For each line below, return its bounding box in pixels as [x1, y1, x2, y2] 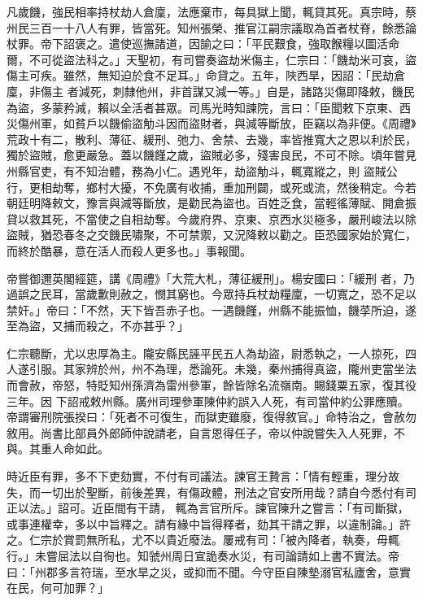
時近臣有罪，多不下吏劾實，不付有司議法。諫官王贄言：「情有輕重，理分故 [7, 468, 399, 485]
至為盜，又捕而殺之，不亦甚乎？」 [7, 317, 189, 334]
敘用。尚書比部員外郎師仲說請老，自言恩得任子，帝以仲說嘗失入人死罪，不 [7, 424, 405, 441]
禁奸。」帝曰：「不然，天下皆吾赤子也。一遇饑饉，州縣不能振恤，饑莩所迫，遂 [7, 301, 416, 318]
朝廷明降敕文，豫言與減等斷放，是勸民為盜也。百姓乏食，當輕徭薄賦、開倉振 [7, 194, 416, 211]
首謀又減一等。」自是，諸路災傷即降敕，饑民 [181, 82, 415, 99]
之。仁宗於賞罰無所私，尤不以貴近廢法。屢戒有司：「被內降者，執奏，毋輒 [7, 531, 399, 548]
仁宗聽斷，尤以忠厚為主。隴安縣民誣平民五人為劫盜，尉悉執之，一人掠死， [7, 344, 405, 361]
